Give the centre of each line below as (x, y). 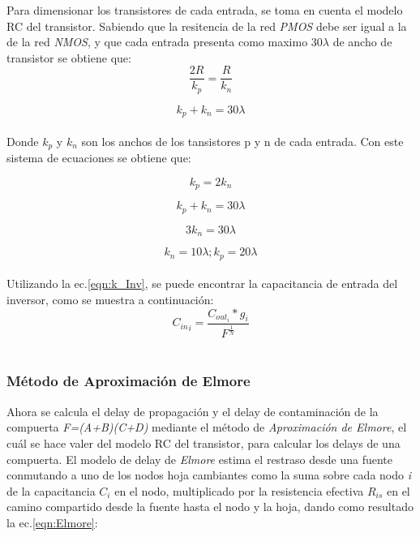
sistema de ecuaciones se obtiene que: (99, 158)
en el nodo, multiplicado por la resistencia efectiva (239, 490)
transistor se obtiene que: (69, 57)
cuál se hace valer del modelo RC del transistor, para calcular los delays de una (204, 442)
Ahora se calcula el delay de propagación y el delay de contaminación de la (193, 411)
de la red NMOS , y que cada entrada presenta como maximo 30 (165, 42)
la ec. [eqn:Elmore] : (52, 522)
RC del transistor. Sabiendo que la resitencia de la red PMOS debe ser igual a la (207, 26)
